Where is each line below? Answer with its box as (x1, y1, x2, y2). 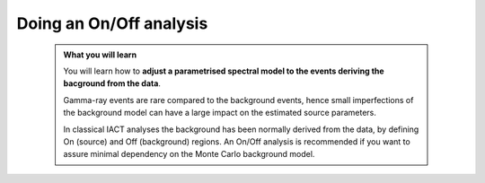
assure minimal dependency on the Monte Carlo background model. (63, 149, 315, 160)
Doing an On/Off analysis (16, 13, 208, 33)
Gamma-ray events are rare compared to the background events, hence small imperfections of (63, 94, 414, 105)
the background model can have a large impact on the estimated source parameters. (63, 108, 376, 118)
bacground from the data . (63, 78, 162, 89)
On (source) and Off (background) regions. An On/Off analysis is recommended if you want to (63, 135, 410, 147)
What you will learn (63, 49, 137, 60)
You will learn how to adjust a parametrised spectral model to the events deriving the (63, 65, 385, 76)
